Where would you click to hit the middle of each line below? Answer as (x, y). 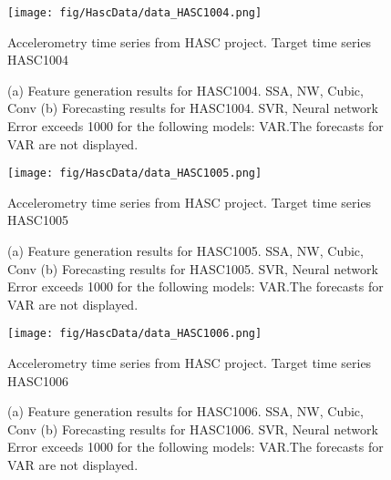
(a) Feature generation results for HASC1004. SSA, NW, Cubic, (185, 90)
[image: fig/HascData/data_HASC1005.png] (135, 174)
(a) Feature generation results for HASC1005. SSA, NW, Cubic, (185, 251)
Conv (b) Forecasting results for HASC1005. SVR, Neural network (193, 268)
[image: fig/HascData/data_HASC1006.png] (135, 334)
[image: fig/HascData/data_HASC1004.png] (135, 13)
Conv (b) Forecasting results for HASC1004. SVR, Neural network (193, 108)
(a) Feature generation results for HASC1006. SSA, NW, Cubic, (185, 411)
